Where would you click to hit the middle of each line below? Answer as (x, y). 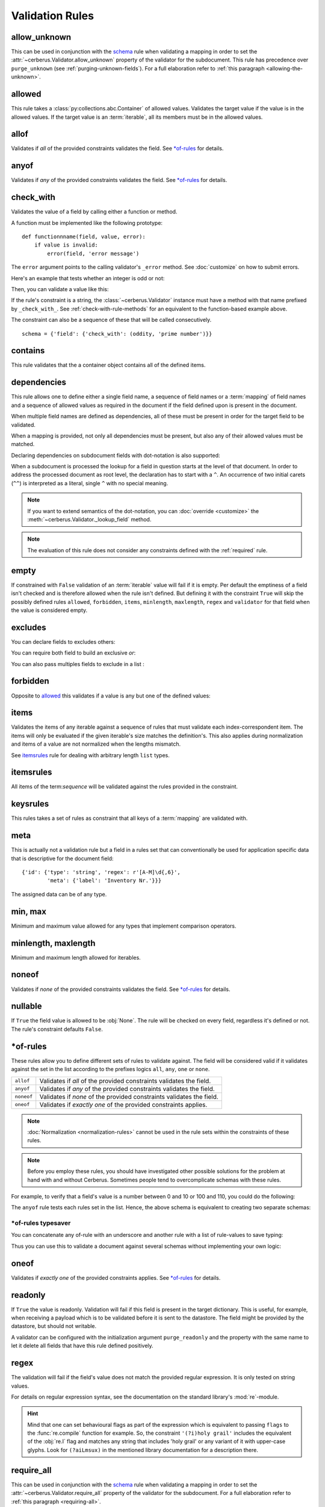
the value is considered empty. (49, 610)
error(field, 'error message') (93, 253)
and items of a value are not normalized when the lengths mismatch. (96, 744)
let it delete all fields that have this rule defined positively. (82, 1346)
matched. (23, 444)
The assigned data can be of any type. (59, 894)
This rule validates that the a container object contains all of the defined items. (108, 365)
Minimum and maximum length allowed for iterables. (76, 957)
